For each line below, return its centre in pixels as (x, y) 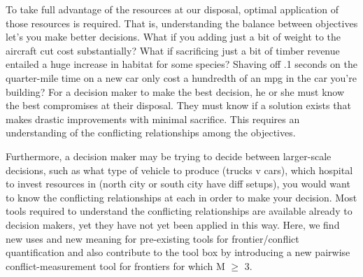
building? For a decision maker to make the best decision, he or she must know (175, 91)
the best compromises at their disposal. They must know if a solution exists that (178, 105)
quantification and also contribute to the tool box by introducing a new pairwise (178, 252)
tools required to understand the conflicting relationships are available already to (179, 211)
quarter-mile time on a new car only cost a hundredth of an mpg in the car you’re (181, 77)
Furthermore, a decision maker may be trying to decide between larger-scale (169, 156)
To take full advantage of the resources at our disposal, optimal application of (172, 9)
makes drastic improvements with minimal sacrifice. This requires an (153, 119)
